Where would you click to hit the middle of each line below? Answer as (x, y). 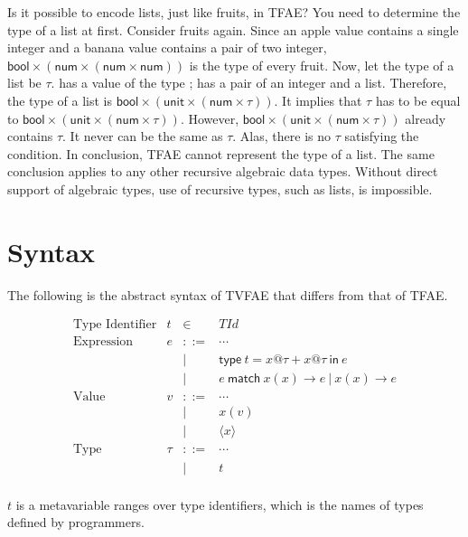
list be (24, 83)
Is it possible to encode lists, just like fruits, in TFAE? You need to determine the (234, 12)
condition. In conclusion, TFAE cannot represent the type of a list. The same (221, 153)
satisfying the (382, 136)
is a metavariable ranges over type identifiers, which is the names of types (220, 504)
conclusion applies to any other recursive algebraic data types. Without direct (223, 171)
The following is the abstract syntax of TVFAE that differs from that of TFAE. (228, 294)
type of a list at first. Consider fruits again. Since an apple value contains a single (233, 29)
